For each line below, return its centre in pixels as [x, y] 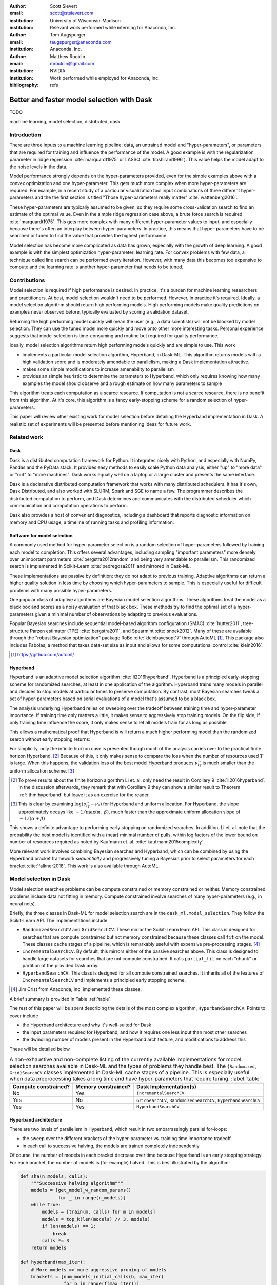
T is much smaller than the [227, 764]
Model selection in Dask [40, 879]
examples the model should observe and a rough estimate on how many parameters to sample [122, 383]
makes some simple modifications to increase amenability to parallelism [98, 369]
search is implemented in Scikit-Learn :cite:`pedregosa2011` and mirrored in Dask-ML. [100, 566]
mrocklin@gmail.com [72, 64]
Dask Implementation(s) [166, 1086]
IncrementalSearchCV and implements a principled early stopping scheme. [104, 980]
